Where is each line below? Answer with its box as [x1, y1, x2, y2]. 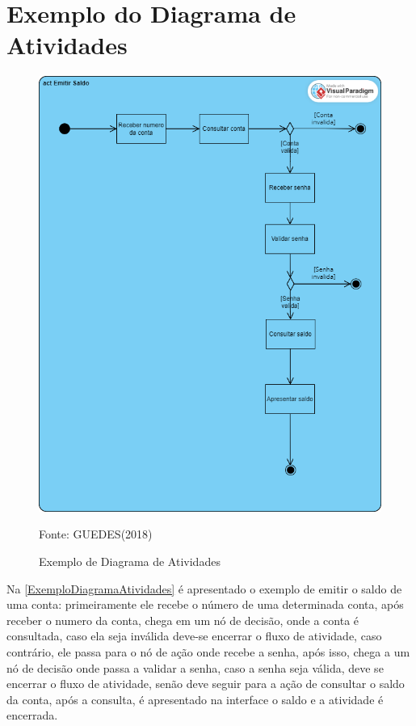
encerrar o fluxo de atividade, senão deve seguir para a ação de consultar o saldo [6, 675, 405, 692]
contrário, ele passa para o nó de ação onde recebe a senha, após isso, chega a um [6, 644, 410, 660]
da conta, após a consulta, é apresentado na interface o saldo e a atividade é [6, 690, 384, 707]
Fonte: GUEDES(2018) [39, 526, 153, 542]
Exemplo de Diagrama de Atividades [39, 553, 221, 570]
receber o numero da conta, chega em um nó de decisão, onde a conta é [6, 611, 359, 628]
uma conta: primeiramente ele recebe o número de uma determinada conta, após [6, 596, 404, 613]
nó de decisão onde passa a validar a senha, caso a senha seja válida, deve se [6, 659, 384, 676]
